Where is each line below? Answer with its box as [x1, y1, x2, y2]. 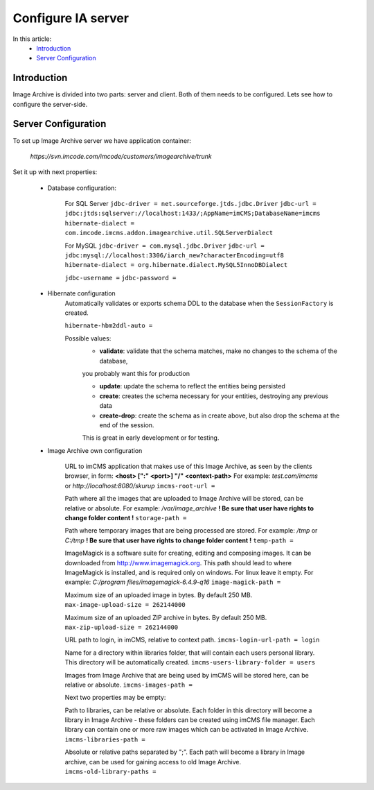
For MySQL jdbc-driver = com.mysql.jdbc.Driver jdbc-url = [64, 241, 265, 250]
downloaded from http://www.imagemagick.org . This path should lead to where [64, 558, 292, 567]
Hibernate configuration [47, 289, 116, 298]
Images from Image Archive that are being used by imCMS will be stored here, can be [64, 671, 310, 679]
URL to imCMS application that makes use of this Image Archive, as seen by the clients [64, 462, 312, 471]
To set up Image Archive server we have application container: [12, 136, 192, 145]
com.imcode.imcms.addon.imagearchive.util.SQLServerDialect [64, 229, 274, 237]
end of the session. [99, 420, 154, 429]
